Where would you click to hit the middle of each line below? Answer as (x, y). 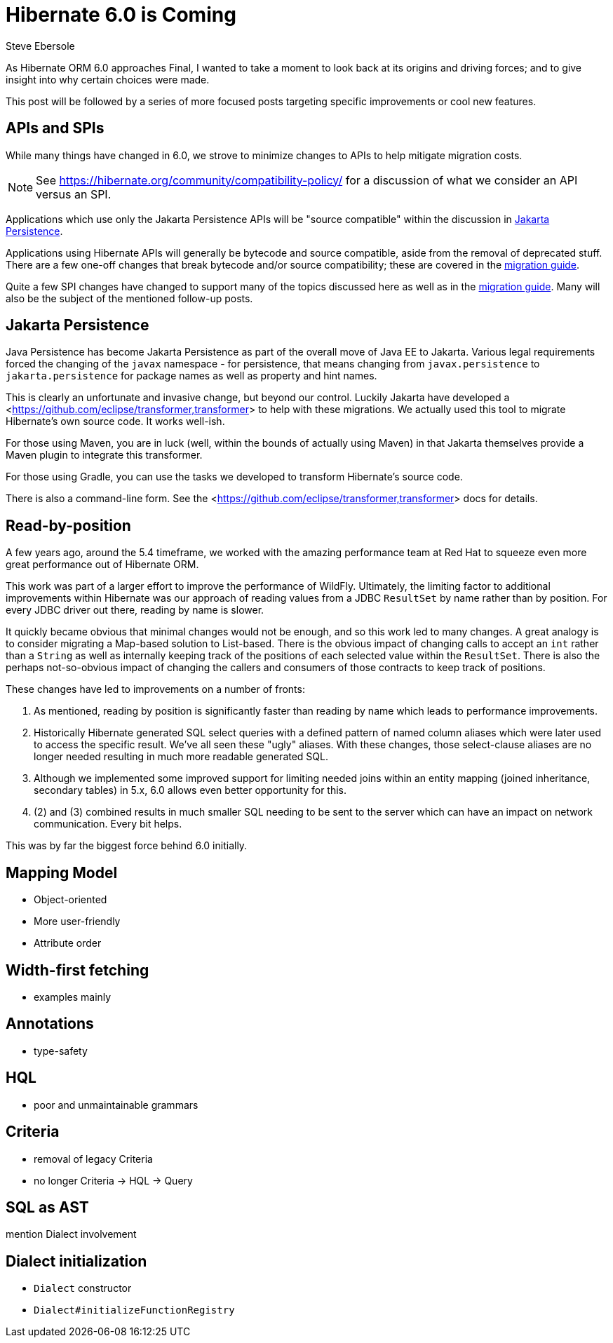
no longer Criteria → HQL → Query (113, 1180)
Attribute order (68, 943)
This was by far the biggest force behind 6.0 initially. (127, 846)
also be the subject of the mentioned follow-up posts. (129, 298)
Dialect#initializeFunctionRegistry (134, 1310)
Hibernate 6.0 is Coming (121, 15)
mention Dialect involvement (71, 1234)
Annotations (50, 1024)
